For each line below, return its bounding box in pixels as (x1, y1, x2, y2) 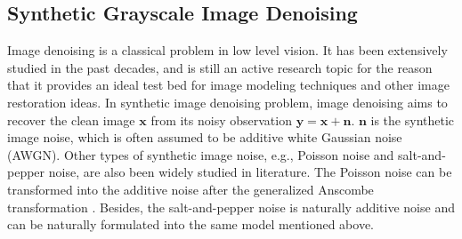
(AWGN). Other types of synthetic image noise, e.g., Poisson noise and (7, 145, 394, 163)
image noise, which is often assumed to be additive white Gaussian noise (7, 128, 402, 147)
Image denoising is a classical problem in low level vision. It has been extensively (7, 41, 448, 60)
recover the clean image (7, 110, 135, 129)
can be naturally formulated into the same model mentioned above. (7, 215, 374, 234)
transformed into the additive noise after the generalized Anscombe (7, 179, 374, 198)
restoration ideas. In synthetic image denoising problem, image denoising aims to (7, 92, 448, 111)
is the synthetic (370, 110, 455, 129)
